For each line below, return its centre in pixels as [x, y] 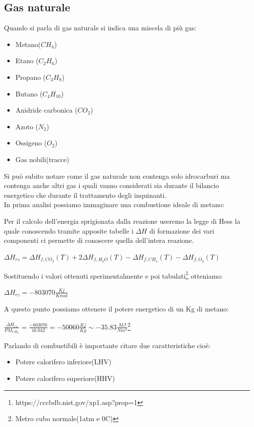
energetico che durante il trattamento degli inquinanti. [85, 195]
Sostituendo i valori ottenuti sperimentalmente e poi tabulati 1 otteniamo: [113, 275]
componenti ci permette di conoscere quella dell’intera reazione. [99, 240]
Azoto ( [27, 126]
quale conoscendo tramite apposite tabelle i [69, 230]
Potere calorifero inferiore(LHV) [63, 362]
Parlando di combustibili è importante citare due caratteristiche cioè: [107, 345]
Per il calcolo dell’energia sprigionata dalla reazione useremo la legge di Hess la [122, 221]
